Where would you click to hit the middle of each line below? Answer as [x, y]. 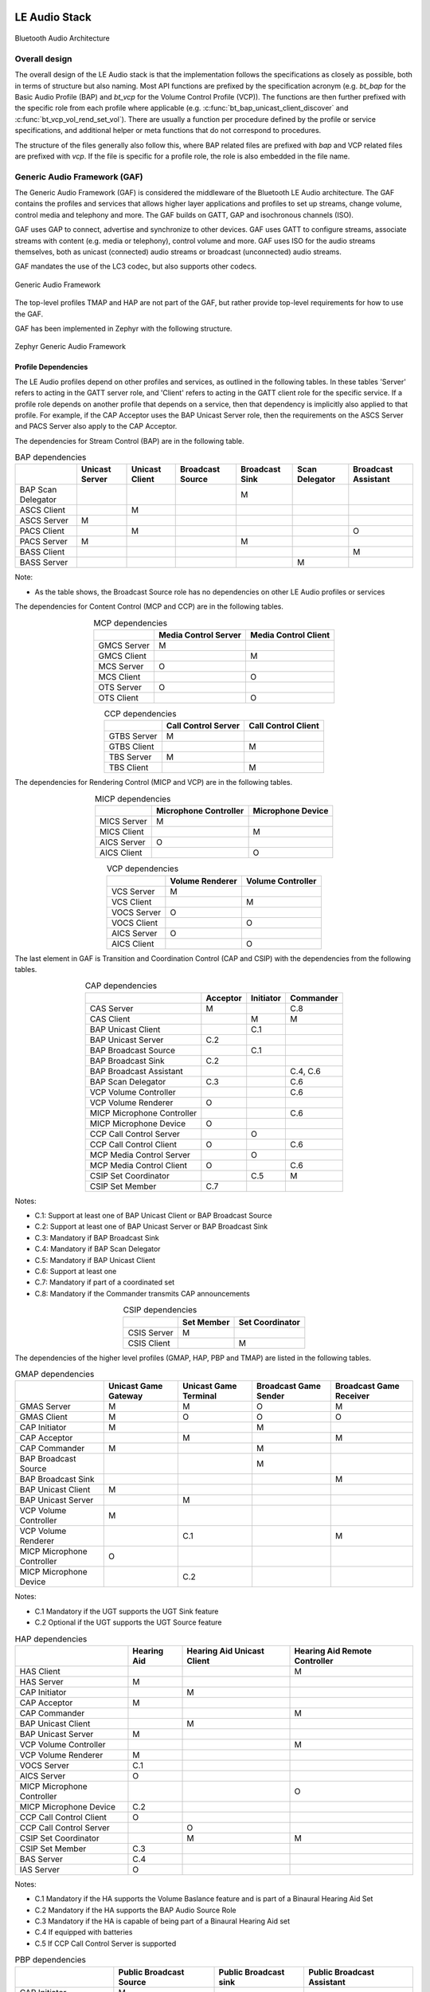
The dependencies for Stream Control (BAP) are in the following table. [129, 441]
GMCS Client [122, 656]
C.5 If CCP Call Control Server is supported [106, 1943]
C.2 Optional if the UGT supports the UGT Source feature [128, 1622]
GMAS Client [43, 1417]
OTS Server [120, 687]
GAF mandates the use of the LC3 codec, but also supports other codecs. [136, 266]
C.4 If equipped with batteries [84, 1932]
